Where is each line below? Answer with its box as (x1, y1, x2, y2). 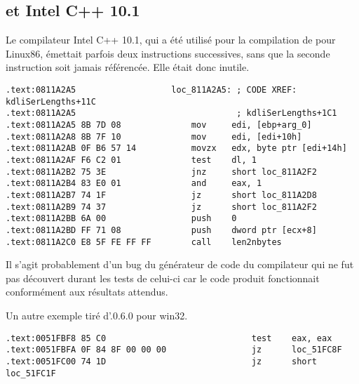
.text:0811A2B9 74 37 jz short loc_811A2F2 (6, 201, 317, 212)
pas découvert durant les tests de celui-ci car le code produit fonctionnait (6, 270, 320, 285)
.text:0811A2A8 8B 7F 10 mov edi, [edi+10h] (6, 131, 302, 142)
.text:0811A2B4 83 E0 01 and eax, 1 (6, 178, 262, 189)
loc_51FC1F (6, 368, 56, 378)
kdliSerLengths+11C (6, 96, 96, 107)
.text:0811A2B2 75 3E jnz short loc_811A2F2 (6, 166, 317, 177)
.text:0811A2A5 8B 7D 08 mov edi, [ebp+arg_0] (6, 119, 312, 130)
